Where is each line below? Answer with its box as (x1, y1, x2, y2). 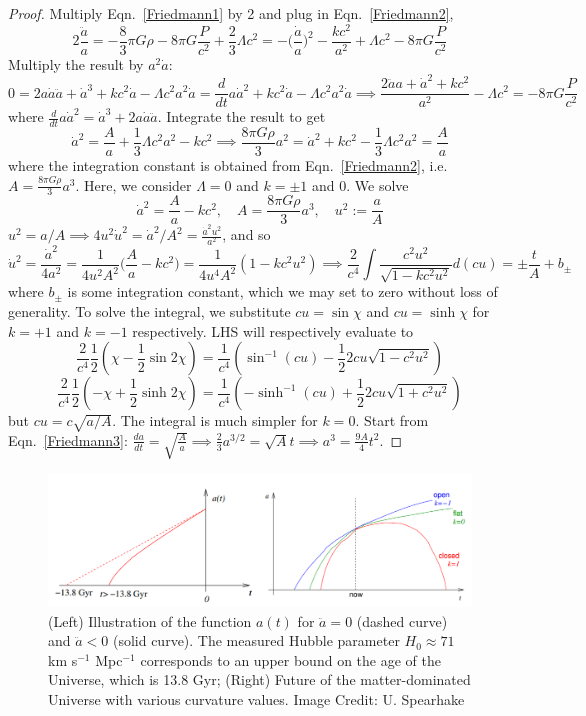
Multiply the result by (8, 53, 144, 74)
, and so (222, 224, 271, 245)
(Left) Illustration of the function (48, 610, 252, 631)
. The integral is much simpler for (112, 410, 318, 431)
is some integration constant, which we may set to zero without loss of (67, 281, 498, 302)
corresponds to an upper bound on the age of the (140, 649, 441, 670)
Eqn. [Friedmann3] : (8, 429, 128, 450)
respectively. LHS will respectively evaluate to (132, 320, 414, 341)
